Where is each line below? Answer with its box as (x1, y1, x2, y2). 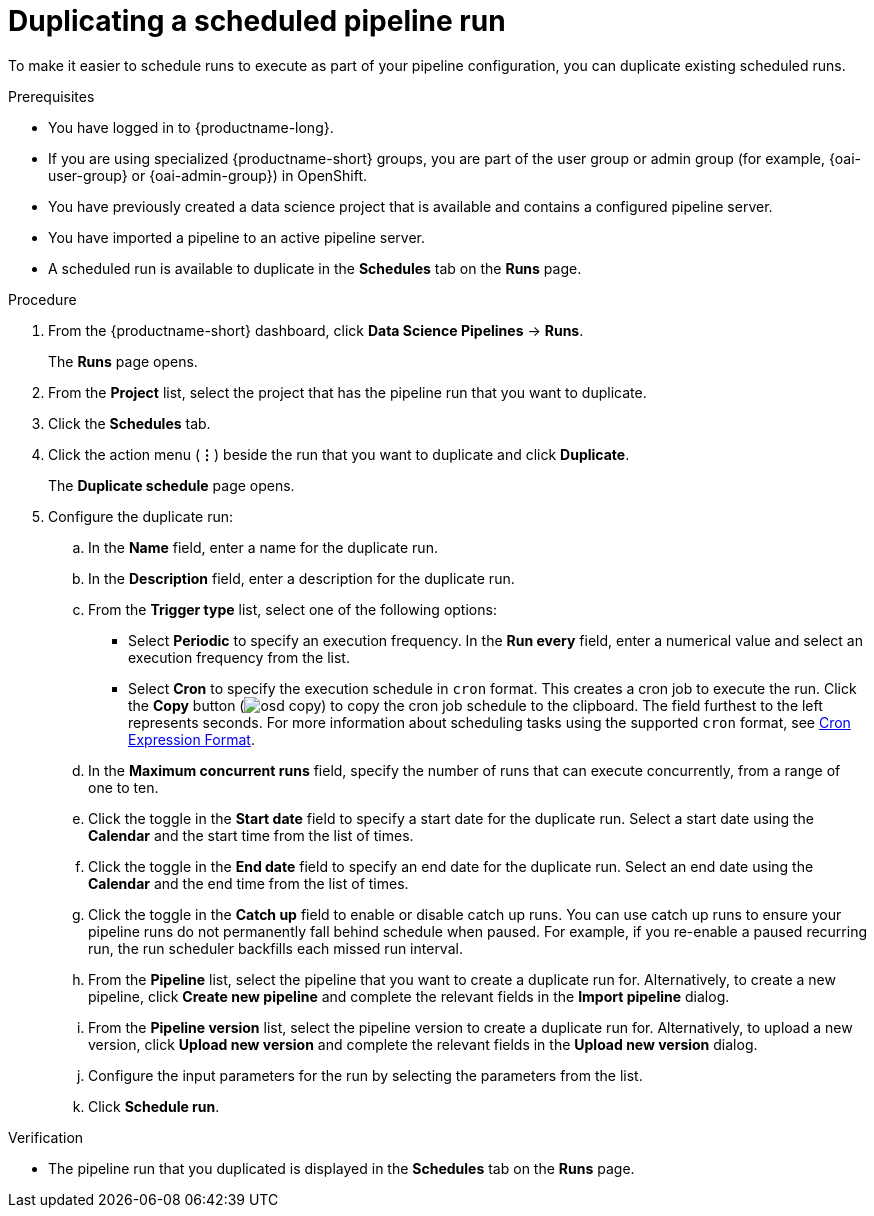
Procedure (8, 290, 77, 308)
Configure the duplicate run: (48, 507, 234, 525)
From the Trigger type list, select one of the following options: (88, 600, 497, 618)
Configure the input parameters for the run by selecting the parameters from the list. (88, 1066, 643, 1084)
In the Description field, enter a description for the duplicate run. (88, 569, 515, 587)
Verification (8, 1128, 84, 1146)
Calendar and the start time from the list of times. (88, 826, 414, 844)
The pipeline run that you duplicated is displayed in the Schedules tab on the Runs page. (48, 1159, 635, 1177)
